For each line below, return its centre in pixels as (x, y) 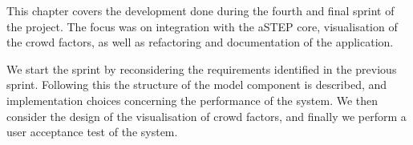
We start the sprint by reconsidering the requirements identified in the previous (202, 68)
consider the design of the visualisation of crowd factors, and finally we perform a (206, 116)
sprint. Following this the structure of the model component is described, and (197, 85)
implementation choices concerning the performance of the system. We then (192, 100)
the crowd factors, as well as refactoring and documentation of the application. (200, 42)
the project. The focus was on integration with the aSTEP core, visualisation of (202, 26)
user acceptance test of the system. (92, 132)
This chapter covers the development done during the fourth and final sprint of (200, 10)
